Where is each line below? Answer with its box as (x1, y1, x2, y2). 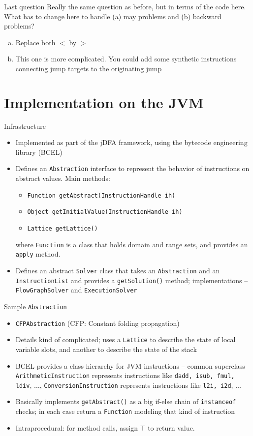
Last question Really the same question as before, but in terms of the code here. (4, 1, 246, 11)
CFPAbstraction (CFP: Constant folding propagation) (15, 318, 180, 328)
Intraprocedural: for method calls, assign (15, 422, 138, 433)
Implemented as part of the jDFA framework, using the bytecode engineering (15, 137, 248, 147)
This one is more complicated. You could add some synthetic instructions (15, 54, 237, 64)
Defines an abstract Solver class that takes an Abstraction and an (15, 265, 220, 275)
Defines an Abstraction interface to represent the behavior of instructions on (15, 163, 250, 174)
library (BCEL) (15, 146, 63, 157)
